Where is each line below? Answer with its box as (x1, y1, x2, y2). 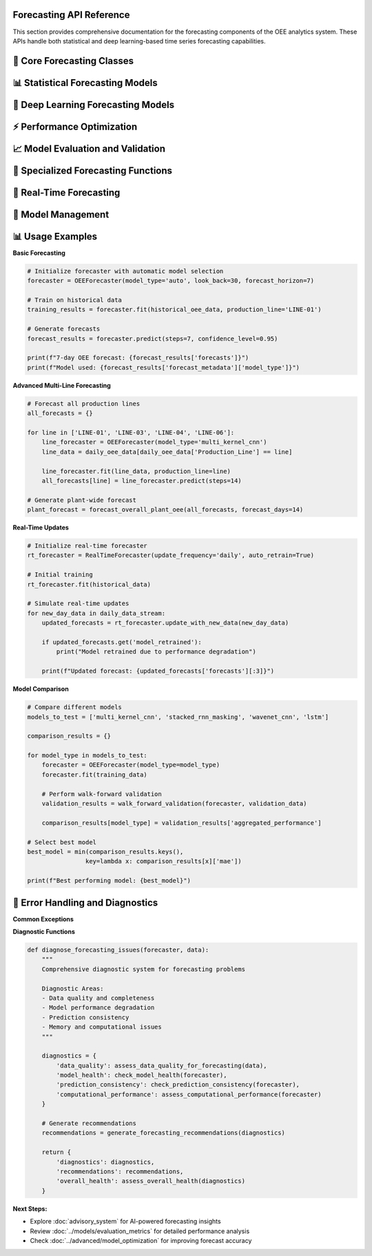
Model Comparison (12, 685, 69, 693)
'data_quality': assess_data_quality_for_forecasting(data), (56, 1061, 267, 1069)
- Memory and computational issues (41, 1023, 162, 1031)
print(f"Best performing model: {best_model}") (27, 877, 191, 885)
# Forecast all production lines (27, 399, 141, 408)
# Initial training (27, 571, 93, 578)
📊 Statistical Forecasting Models (12, 76, 158, 89)
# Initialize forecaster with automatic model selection (27, 267, 224, 275)
